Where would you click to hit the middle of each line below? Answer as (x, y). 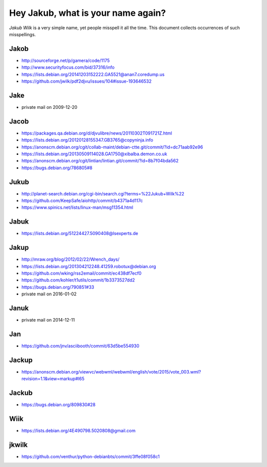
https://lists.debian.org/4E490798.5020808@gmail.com (79, 431)
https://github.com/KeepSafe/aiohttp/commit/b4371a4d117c (82, 201)
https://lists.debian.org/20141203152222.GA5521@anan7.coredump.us (93, 74)
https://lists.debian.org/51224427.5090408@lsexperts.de (80, 233)
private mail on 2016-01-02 (49, 294)
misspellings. (22, 34)
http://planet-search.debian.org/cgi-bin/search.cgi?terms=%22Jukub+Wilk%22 (103, 193)
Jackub (21, 393)
